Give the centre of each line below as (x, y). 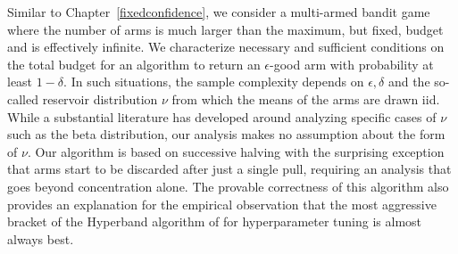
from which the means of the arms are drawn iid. (306, 98)
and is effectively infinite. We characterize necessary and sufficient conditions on (226, 47)
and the (409, 82)
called (23, 98)
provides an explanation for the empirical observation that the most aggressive (222, 204)
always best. (41, 238)
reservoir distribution (100, 98)
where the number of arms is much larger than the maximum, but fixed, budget (225, 29)
